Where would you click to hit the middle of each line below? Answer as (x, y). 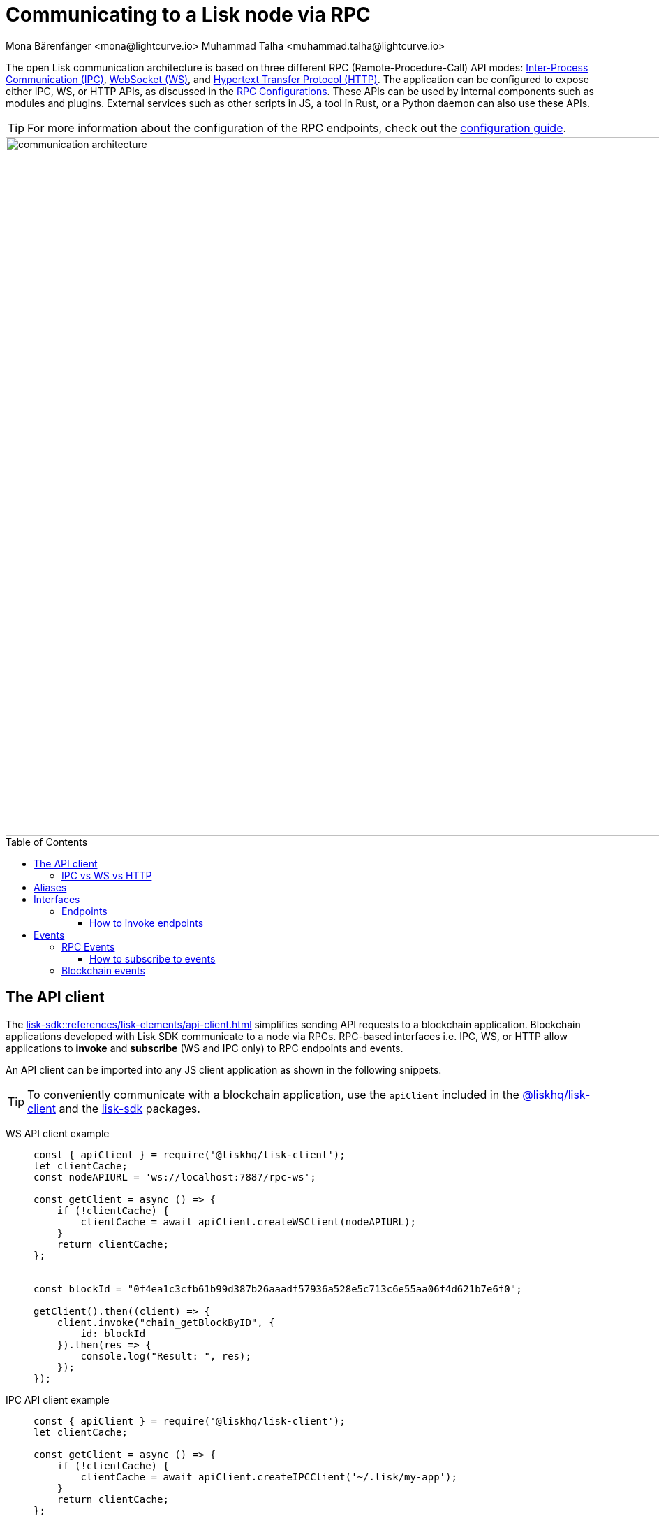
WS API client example (58, 1133)
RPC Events (88, 946)
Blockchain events (103, 970)
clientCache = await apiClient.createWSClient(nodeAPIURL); (248, 1221)
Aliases (50, 887)
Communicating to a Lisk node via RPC (188, 15)
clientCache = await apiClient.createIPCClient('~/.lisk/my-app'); (269, 1477)
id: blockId (113, 1333)
